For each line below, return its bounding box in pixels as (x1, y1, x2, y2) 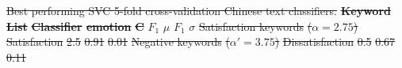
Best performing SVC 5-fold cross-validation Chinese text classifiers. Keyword (6, 2, 391, 18)
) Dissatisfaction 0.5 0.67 (274, 33, 396, 50)
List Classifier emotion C (6, 17, 144, 34)
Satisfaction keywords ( (199, 17, 312, 34)
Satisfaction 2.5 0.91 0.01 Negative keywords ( (6, 33, 230, 50)
